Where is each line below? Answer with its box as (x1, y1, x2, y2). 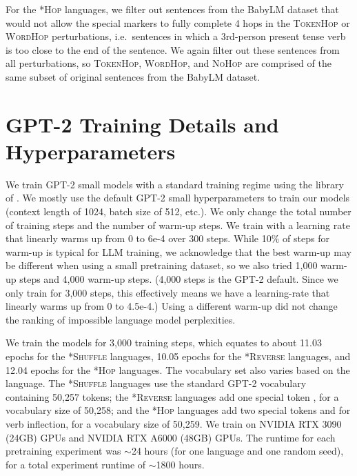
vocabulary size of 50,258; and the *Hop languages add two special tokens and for (6, 403, 351, 417)
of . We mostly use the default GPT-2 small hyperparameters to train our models (6, 190, 350, 205)
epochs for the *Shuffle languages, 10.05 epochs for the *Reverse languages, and (6, 349, 351, 363)
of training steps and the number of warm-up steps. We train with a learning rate (6, 217, 350, 232)
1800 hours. (156, 457, 205, 471)
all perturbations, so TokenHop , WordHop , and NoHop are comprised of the (6, 56, 331, 70)
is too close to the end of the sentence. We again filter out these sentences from (6, 42, 340, 57)
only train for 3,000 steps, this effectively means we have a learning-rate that (6, 285, 330, 299)
